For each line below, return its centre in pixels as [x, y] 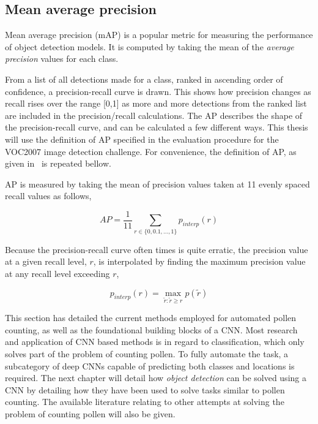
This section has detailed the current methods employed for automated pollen [151, 318]
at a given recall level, [46, 261]
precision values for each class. [62, 59]
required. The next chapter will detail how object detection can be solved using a [156, 378]
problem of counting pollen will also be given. [90, 414]
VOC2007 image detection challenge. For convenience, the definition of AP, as [151, 151]
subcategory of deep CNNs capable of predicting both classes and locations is [150, 365]
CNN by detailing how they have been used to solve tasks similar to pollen [145, 389]
